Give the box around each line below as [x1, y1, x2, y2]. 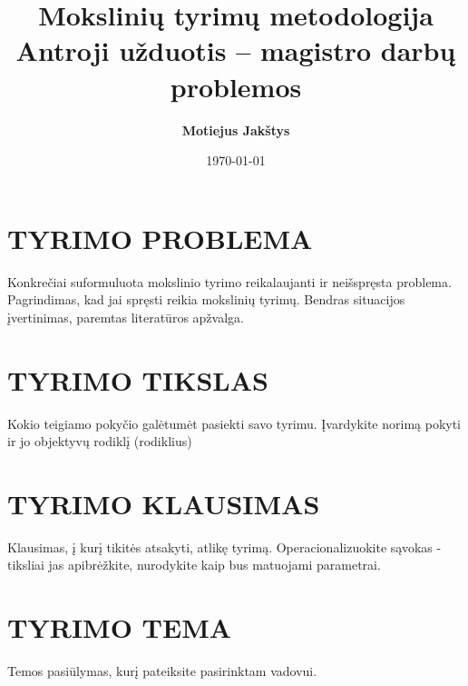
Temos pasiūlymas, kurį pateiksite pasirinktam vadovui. [7, 661, 317, 681]
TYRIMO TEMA [7, 609, 232, 646]
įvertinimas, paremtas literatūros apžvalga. [7, 307, 244, 326]
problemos [170, 67, 302, 104]
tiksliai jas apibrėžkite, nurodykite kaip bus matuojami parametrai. [7, 555, 381, 574]
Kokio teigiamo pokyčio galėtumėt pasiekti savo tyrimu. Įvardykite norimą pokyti [7, 413, 462, 432]
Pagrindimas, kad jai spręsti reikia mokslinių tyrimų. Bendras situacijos [7, 290, 405, 309]
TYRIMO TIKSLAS [7, 361, 268, 398]
